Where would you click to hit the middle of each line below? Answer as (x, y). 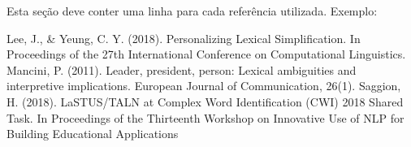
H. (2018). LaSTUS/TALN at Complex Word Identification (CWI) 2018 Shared (205, 101)
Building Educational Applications (93, 134)
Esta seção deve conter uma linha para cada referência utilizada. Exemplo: (192, 11)
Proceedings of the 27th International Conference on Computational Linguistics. (206, 54)
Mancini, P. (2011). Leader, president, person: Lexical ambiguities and (182, 69)
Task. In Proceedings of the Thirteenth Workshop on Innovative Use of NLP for (205, 117)
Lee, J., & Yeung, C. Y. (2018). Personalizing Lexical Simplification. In (184, 38)
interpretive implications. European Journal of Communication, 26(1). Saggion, (204, 86)
